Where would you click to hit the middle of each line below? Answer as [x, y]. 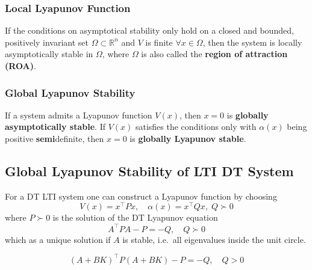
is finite [159, 42]
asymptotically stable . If [55, 127]
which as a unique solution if [58, 239]
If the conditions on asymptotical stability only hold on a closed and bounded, [149, 30]
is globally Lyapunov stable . [188, 138]
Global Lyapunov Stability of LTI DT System [149, 170]
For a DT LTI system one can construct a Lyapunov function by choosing [141, 196]
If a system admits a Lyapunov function [79, 115]
